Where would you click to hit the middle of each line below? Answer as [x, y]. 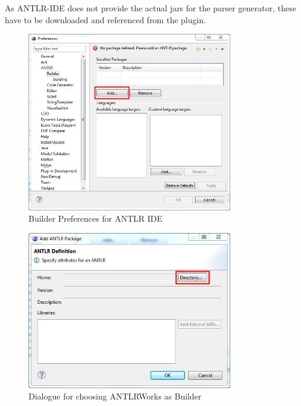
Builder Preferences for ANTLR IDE [96, 218]
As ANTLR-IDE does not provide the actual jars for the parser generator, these [150, 8]
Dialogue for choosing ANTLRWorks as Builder [115, 396]
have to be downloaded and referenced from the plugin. [106, 19]
